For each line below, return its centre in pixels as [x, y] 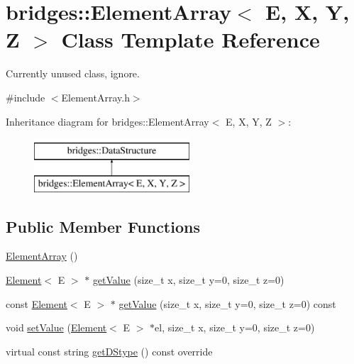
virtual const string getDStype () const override [109, 351]
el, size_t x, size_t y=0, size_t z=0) [235, 327]
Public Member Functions [103, 226]
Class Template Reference [190, 39]
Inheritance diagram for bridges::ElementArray [107, 121]
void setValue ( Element [56, 327]
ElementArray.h [95, 97]
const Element [37, 303]
